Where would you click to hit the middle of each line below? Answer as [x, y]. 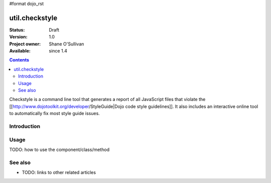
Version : [18, 37]
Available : [20, 51]
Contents [19, 60]
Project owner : [25, 44]
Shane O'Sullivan [66, 44]
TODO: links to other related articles [59, 172]
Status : [17, 29]
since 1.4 [58, 51]
